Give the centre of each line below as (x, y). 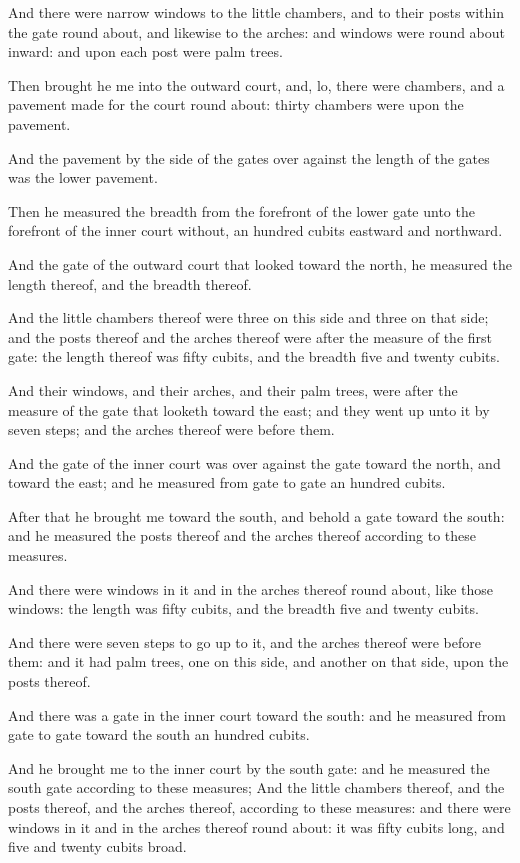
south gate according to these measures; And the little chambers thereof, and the (256, 787)
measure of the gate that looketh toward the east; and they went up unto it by (249, 409)
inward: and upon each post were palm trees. (145, 51)
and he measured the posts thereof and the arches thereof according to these (242, 535)
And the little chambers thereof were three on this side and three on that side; (248, 317)
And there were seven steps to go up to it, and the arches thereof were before (244, 641)
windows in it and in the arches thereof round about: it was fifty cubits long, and (256, 826)
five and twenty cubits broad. (97, 846)
